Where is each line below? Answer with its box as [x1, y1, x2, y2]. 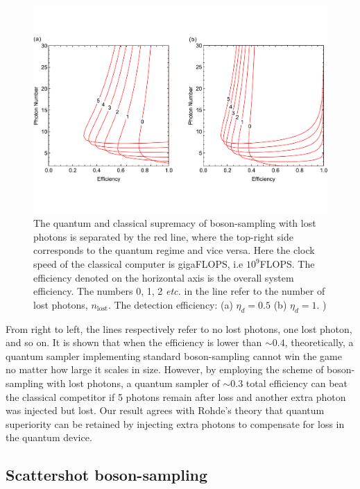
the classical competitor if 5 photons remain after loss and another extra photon [6, 389, 346, 404]
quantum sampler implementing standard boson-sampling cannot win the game [6, 348, 342, 363]
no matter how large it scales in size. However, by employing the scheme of [6, 362, 324, 377]
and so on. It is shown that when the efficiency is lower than [6, 335, 262, 350]
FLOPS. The [259, 257, 315, 271]
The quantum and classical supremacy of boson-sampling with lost [33, 216, 316, 230]
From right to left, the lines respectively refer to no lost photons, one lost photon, [6, 321, 352, 336]
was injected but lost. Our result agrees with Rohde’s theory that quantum [6, 403, 325, 418]
